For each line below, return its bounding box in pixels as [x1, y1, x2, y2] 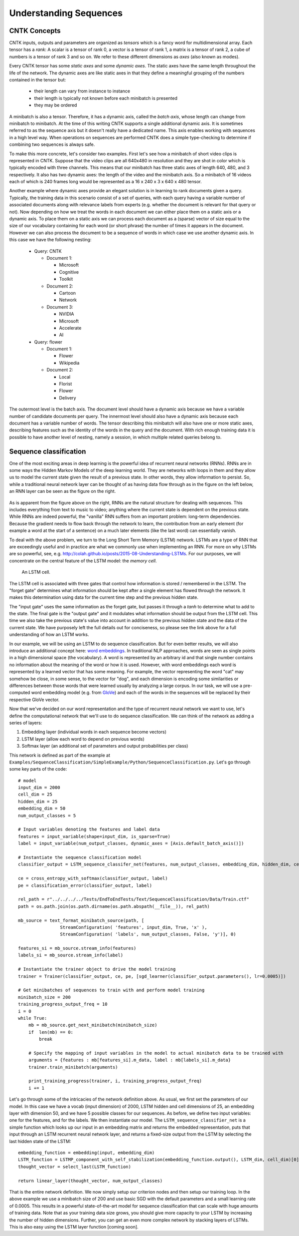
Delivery [59, 395, 77, 401]
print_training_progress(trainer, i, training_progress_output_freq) [28, 1078, 202, 1084]
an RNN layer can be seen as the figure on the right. [9, 488, 116, 494]
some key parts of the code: [9, 766, 67, 772]
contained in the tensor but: [9, 77, 66, 83]
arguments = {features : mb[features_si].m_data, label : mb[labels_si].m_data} [28, 1057, 231, 1063]
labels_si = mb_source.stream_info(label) [18, 952, 124, 958]
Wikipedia [59, 360, 80, 366]
